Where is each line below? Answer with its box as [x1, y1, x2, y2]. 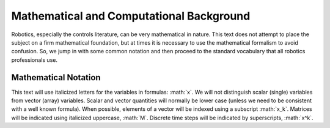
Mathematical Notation [11, 72, 101, 83]
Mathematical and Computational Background [11, 9, 251, 23]
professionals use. [11, 56, 58, 64]
